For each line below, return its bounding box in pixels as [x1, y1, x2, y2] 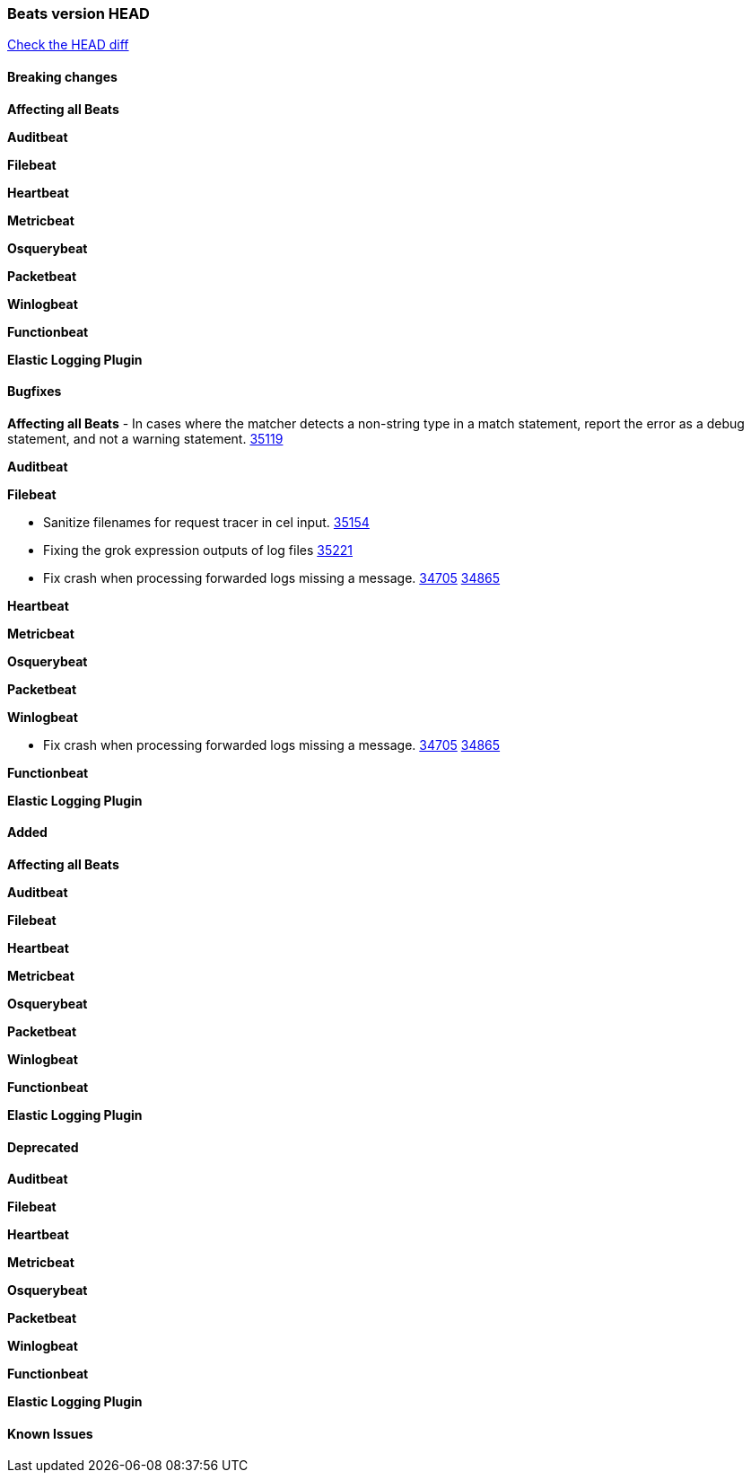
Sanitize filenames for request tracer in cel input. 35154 [43, 514, 370, 530]
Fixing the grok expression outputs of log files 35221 [43, 542, 353, 558]
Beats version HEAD [7, 4, 150, 22]
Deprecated [7, 1139, 79, 1155]
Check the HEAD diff [7, 37, 129, 53]
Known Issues [7, 1425, 93, 1441]
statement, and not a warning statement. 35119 [7, 430, 284, 446]
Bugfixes [7, 383, 62, 400]
